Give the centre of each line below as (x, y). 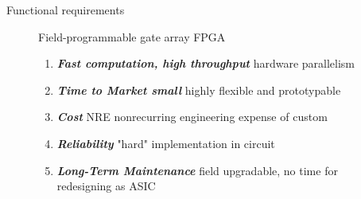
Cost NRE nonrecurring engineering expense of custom (192, 117)
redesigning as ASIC (106, 186)
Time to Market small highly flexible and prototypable (199, 90)
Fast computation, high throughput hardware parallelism (206, 63)
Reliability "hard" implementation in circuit (166, 143)
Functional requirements (66, 10)
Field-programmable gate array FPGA (132, 36)
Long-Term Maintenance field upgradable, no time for (197, 170)
